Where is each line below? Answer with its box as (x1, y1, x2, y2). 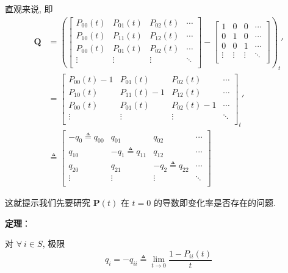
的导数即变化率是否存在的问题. (153, 196, 276, 209)
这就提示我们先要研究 (5, 196, 90, 209)
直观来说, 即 (5, 2, 53, 15)
